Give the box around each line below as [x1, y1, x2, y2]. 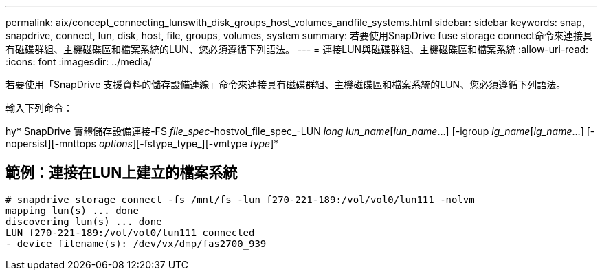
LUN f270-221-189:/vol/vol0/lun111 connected [5, 226, 255, 238]
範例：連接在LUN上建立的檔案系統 [5, 164, 238, 182]
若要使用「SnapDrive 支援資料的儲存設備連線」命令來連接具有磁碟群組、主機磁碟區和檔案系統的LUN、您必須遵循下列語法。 [5, 78, 566, 90]
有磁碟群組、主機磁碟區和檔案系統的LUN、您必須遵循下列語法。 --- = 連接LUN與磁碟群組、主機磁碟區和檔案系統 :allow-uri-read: [5, 43, 589, 55]
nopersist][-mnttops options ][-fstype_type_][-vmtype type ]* [5, 138, 279, 149]
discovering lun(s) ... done [5, 215, 162, 227]
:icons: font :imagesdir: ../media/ [5, 56, 152, 67]
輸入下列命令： [5, 102, 73, 114]
